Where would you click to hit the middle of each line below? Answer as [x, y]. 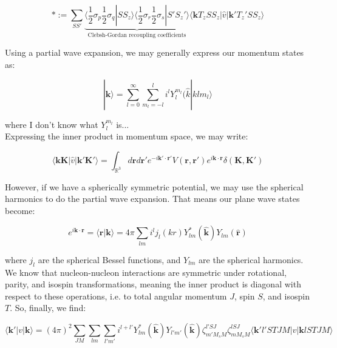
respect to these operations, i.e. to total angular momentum [116, 296]
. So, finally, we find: [48, 308]
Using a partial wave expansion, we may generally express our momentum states [155, 52]
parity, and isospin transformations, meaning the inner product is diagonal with [153, 284]
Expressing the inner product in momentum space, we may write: [127, 136]
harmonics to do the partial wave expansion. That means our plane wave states [152, 199]
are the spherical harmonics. [251, 259]
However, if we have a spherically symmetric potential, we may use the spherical [154, 186]
